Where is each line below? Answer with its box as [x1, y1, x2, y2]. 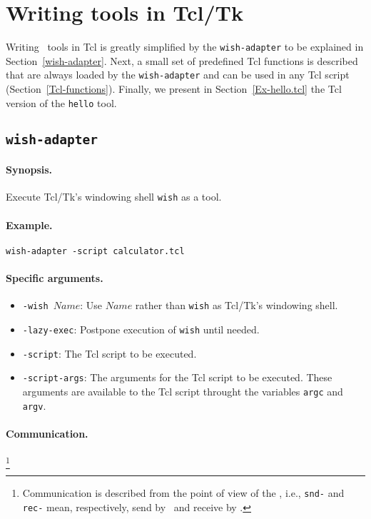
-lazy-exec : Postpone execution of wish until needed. [22, 322, 260, 336]
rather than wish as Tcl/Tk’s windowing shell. [135, 298, 338, 313]
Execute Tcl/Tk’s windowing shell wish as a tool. [6, 189, 222, 204]
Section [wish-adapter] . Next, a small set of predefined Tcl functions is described [6, 53, 358, 68]
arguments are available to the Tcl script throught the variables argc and [22, 383, 343, 398]
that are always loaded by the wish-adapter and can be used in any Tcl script [6, 67, 350, 82]
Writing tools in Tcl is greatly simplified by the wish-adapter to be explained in [6, 39, 364, 54]
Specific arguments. [6, 271, 103, 286]
